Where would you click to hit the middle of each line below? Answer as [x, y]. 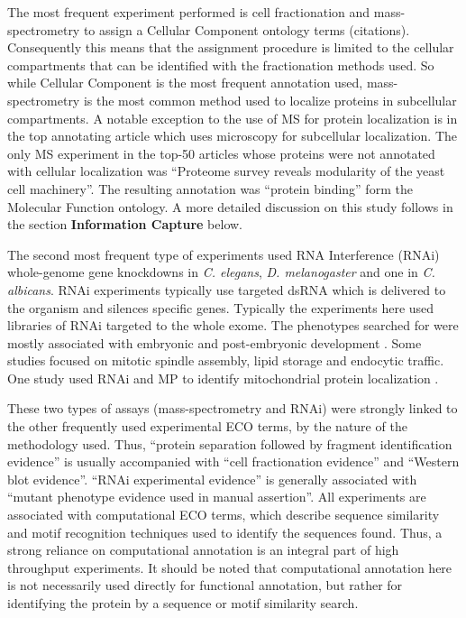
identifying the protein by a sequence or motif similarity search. [183, 603]
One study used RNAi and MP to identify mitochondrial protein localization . [223, 378]
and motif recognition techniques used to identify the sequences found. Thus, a [225, 532]
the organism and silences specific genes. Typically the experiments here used [221, 307]
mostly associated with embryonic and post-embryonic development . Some [215, 342]
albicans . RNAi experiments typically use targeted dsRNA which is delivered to [227, 289]
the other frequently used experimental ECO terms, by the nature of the [207, 426]
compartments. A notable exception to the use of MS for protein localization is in [233, 118]
